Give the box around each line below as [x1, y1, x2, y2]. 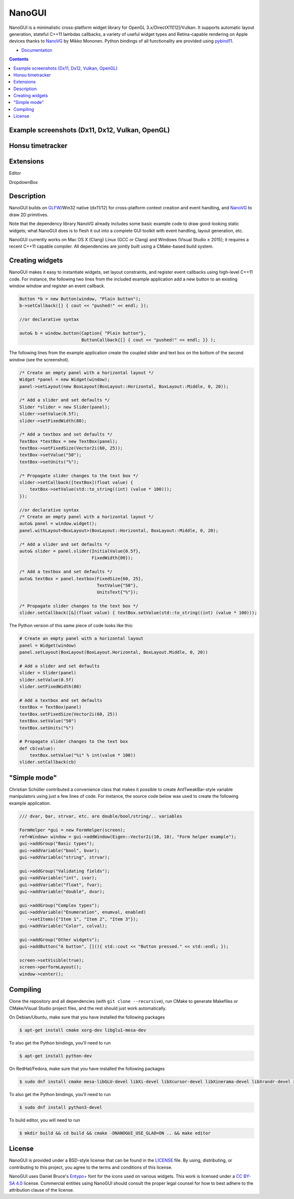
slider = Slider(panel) [19, 670, 77, 676]
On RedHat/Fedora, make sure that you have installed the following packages [9, 1066, 165, 1071]
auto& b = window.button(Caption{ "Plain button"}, [19, 331, 147, 336]
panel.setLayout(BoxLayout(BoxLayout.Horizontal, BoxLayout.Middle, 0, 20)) [19, 650, 208, 655]
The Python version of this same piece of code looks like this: [9, 623, 133, 629]
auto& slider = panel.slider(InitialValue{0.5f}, [19, 548, 141, 554]
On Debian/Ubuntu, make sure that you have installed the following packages [9, 1014, 165, 1020]
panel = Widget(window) [19, 642, 77, 648]
